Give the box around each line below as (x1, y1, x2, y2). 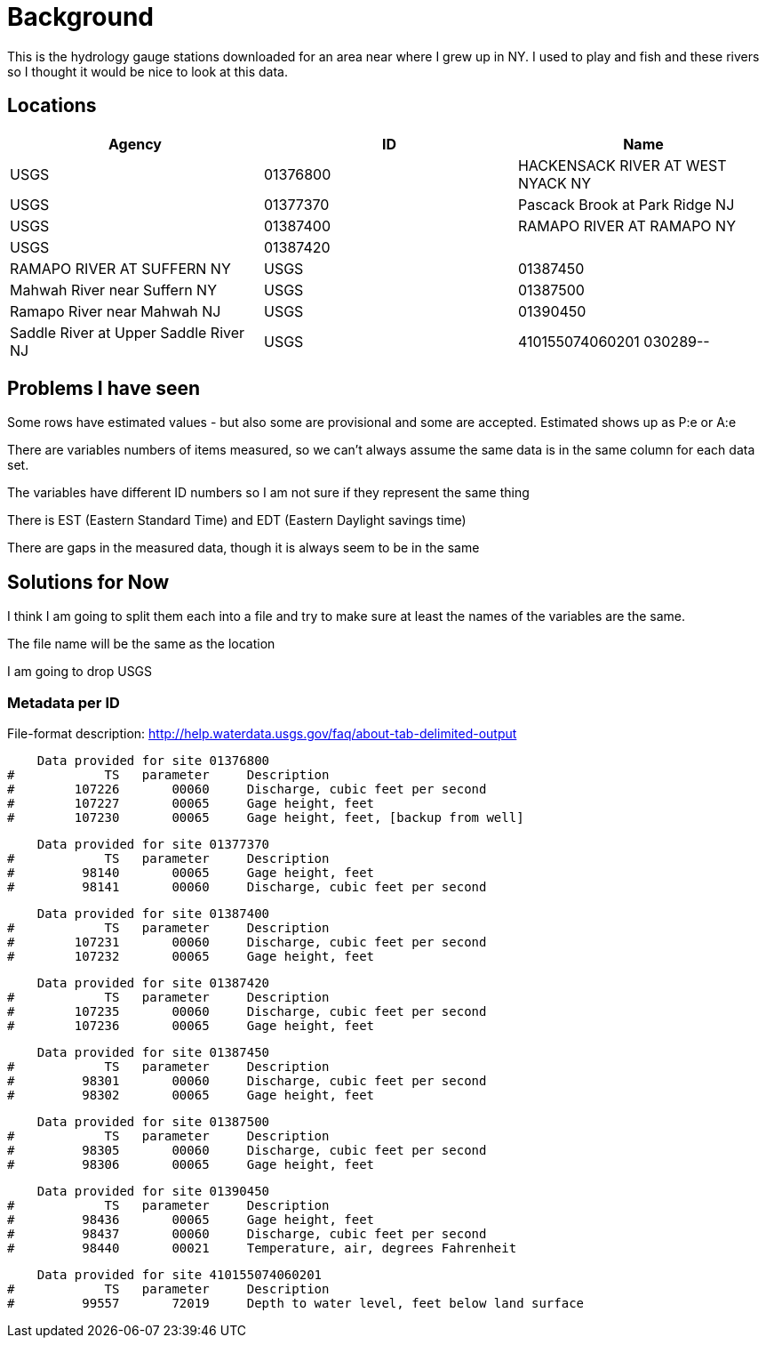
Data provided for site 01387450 (36, 1045, 270, 1060)
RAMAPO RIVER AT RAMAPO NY (517, 216, 736, 235)
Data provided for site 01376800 (36, 753, 270, 769)
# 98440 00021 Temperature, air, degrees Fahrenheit (7, 1241, 517, 1256)
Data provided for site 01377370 (36, 837, 270, 852)
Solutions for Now (7, 570, 170, 593)
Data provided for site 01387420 (36, 976, 270, 991)
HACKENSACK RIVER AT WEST (517, 156, 727, 174)
